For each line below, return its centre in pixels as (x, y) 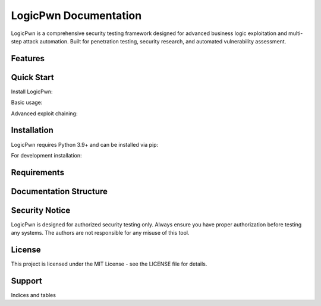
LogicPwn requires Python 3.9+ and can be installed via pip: (85, 144)
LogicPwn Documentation (76, 15)
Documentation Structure (59, 191)
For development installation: (46, 155)
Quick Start (32, 77)
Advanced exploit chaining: (44, 113)
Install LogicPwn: (32, 92)
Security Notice (41, 210)
